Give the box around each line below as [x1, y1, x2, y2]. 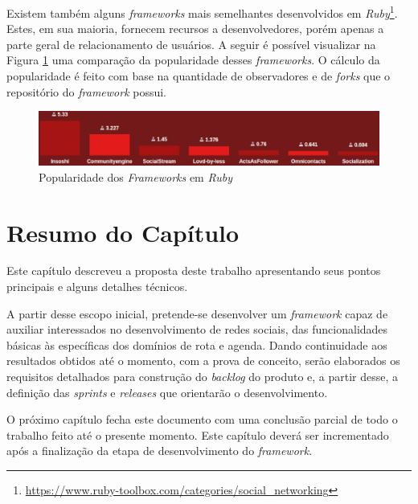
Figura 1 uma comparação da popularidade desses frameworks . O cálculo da [6, 51, 380, 68]
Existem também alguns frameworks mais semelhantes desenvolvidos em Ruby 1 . [6, 2, 398, 21]
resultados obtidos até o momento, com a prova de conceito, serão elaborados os [6, 352, 400, 369]
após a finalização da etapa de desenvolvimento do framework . [6, 442, 313, 459]
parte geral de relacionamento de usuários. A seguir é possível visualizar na [6, 35, 376, 52]
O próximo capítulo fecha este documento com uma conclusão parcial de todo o [6, 411, 398, 428]
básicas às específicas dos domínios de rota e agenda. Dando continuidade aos [6, 336, 387, 353]
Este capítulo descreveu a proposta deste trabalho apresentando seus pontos [6, 262, 381, 279]
